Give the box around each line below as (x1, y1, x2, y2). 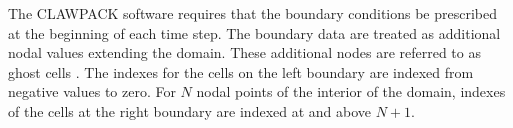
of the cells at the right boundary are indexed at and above (8, 100, 372, 121)
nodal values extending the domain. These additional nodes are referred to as (8, 42, 481, 63)
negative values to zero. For (8, 81, 176, 102)
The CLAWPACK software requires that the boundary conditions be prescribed (8, 3, 498, 23)
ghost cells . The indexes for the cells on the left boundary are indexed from (8, 61, 474, 82)
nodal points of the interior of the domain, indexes (196, 81, 506, 102)
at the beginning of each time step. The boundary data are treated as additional (8, 22, 501, 43)
